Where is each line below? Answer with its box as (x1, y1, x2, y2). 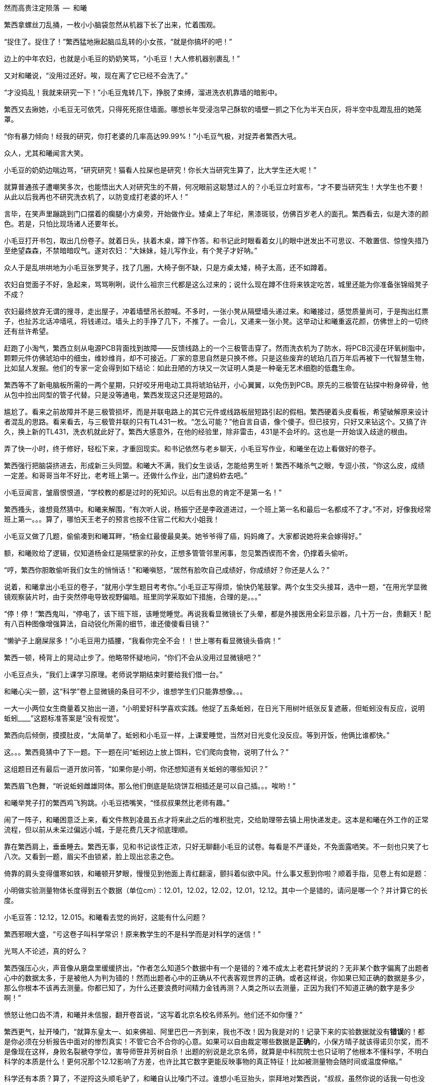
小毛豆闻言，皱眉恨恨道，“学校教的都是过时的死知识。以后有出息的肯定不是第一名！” (4, 488, 282, 496)
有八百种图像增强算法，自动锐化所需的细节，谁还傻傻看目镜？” (4, 619, 209, 628)
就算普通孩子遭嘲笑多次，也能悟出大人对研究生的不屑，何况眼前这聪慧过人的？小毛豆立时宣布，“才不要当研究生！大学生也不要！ (4, 183, 425, 191)
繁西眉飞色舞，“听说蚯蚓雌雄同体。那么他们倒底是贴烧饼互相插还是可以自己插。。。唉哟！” (4, 782, 296, 790)
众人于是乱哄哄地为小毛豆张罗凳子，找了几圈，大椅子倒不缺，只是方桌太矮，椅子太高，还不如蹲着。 (4, 263, 331, 272)
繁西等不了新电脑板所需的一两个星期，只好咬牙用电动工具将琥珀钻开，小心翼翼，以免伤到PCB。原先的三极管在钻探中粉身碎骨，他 (4, 381, 429, 389)
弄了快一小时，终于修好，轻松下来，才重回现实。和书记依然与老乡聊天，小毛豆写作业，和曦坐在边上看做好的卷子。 (4, 444, 380, 453)
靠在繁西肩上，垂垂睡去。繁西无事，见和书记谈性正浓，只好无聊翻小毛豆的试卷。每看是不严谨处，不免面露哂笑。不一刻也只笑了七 (4, 842, 429, 851)
